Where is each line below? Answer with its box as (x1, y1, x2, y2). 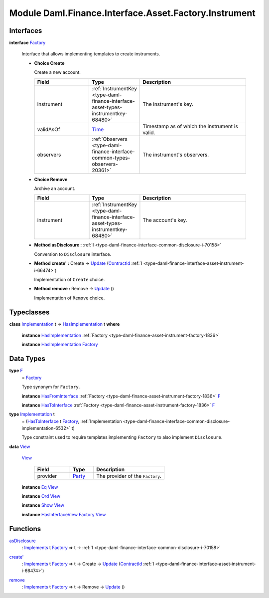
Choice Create (34, 60, 65, 66)
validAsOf (37, 126, 60, 133)
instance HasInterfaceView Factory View (21, 511, 106, 517)
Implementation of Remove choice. (34, 295, 105, 301)
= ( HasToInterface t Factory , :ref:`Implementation (21, 418, 122, 424)
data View (9, 443, 30, 449)
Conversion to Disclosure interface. (34, 251, 112, 257)
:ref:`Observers (92, 135, 128, 142)
